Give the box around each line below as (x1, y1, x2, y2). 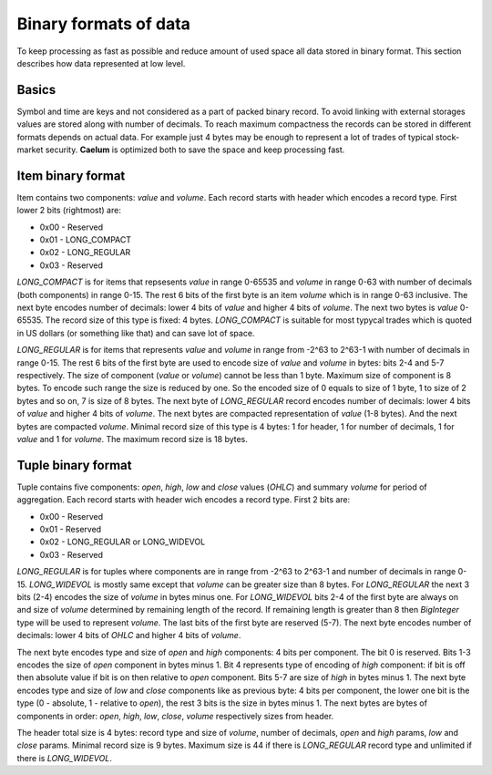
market (16, 144, 44, 155)
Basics (16, 82, 56, 98)
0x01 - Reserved (39, 524, 102, 535)
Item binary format (16, 168, 126, 183)
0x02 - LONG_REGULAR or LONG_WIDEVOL (39, 536, 206, 547)
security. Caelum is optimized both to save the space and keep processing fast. (45, 144, 345, 155)
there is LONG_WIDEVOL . (16, 752, 113, 763)
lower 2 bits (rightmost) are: (16, 205, 122, 216)
